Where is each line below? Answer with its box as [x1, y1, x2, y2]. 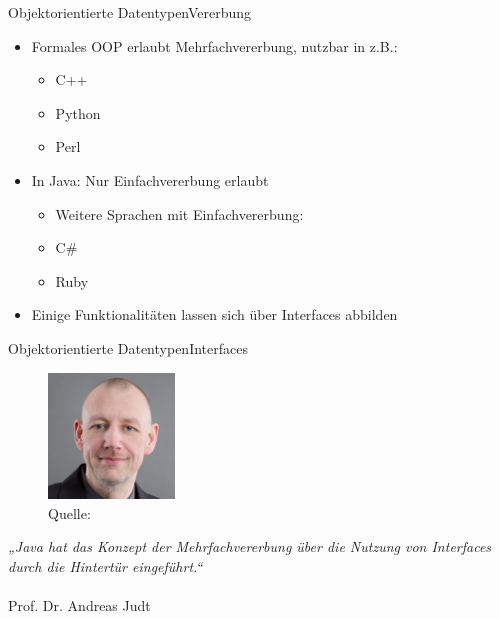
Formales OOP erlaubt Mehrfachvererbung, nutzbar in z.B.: [31, 35, 398, 56]
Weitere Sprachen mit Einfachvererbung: [55, 203, 304, 224]
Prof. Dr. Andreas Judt [8, 595, 151, 616]
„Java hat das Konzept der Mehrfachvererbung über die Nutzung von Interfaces [8, 536, 492, 557]
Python [55, 102, 101, 123]
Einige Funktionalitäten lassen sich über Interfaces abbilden [31, 304, 398, 325]
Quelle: [48, 502, 91, 523]
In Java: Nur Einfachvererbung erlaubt [31, 169, 269, 190]
